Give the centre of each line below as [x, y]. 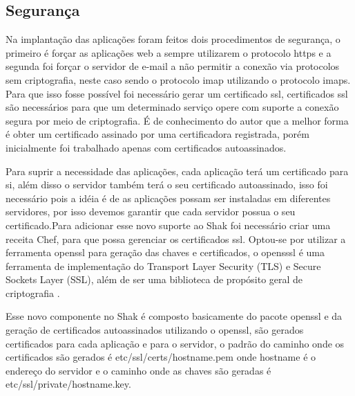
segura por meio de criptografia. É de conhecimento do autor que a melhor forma [177, 120]
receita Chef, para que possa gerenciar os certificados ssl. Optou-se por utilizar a [176, 238]
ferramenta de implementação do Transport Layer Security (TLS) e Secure [163, 265]
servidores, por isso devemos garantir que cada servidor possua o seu [151, 211]
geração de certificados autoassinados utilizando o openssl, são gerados [155, 330]
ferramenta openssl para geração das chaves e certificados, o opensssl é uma [165, 252]
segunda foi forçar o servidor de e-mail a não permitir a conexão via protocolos [173, 66]
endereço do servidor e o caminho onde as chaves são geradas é [138, 370]
